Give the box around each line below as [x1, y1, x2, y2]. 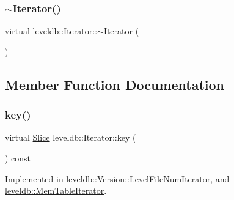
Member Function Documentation [5, 75, 225, 94]
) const [5, 152, 31, 164]
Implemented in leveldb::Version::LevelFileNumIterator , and [5, 172, 230, 185]
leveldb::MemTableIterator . [5, 184, 107, 197]
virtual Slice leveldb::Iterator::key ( [5, 131, 136, 144]
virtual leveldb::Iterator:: [5, 24, 98, 37]
